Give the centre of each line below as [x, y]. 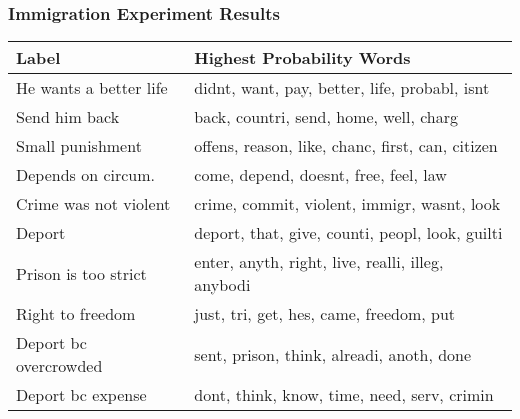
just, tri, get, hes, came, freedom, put [325, 314]
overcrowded [59, 366]
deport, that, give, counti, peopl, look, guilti [348, 233]
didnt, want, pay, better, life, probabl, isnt [342, 88]
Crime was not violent [93, 204]
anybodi [222, 285]
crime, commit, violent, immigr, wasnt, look [347, 204]
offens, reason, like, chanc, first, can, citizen [346, 146]
